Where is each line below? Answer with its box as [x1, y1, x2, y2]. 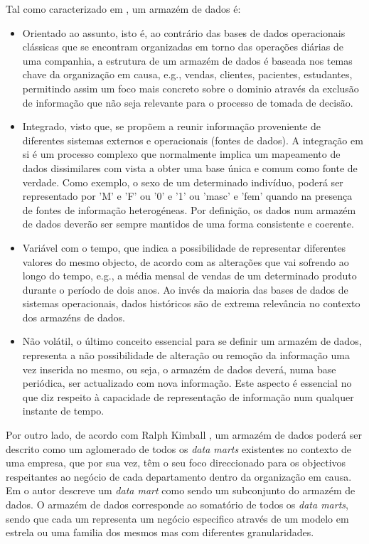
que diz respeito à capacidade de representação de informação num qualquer [22, 389, 354, 404]
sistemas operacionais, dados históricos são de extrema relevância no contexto [22, 296, 360, 311]
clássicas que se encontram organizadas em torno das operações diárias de [22, 39, 343, 54]
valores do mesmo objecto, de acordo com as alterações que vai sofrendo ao [22, 254, 349, 269]
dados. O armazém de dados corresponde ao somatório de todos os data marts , [6, 497, 348, 511]
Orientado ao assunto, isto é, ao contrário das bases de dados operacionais [22, 25, 346, 40]
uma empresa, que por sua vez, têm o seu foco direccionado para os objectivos [6, 455, 346, 470]
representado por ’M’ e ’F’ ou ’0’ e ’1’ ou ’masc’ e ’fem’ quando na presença [22, 188, 353, 203]
